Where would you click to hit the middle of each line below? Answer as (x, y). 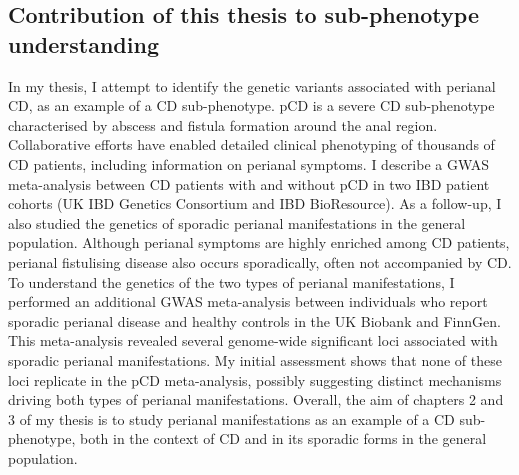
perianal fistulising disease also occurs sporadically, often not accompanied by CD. (260, 261)
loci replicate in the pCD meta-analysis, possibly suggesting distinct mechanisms (255, 379)
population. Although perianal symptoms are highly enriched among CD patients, (259, 242)
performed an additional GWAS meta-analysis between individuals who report (248, 301)
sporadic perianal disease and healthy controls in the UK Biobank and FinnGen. (254, 320)
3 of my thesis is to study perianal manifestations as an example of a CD (231, 418)
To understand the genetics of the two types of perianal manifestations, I (231, 281)
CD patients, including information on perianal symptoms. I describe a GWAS (249, 163)
